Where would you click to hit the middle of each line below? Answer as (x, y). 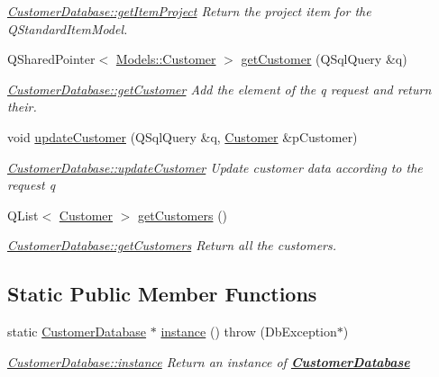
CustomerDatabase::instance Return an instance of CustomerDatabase (209, 361)
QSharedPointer (51, 59)
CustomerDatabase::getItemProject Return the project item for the (189, 11)
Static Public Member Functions (162, 294)
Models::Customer (166, 59)
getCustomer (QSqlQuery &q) (324, 59)
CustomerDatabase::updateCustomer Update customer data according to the (215, 167)
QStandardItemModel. (68, 28)
